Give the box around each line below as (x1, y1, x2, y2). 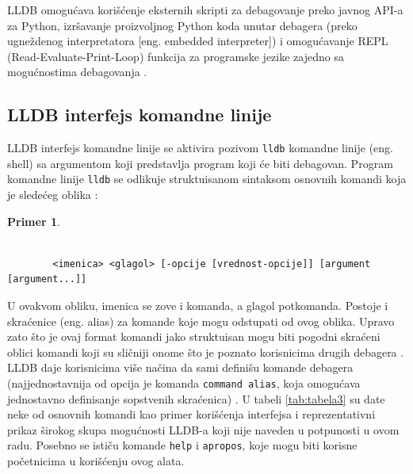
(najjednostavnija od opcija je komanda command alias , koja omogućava (7, 375, 361, 392)
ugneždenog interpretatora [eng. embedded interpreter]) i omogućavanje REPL (7, 32, 388, 49)
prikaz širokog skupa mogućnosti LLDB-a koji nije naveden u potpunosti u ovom (7, 421, 400, 438)
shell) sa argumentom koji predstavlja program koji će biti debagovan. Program (7, 155, 393, 171)
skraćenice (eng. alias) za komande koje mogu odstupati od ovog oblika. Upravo (7, 312, 395, 329)
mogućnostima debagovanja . (7, 63, 147, 80)
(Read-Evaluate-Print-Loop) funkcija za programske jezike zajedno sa (7, 48, 344, 64)
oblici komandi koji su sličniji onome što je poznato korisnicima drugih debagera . (7, 343, 404, 360)
